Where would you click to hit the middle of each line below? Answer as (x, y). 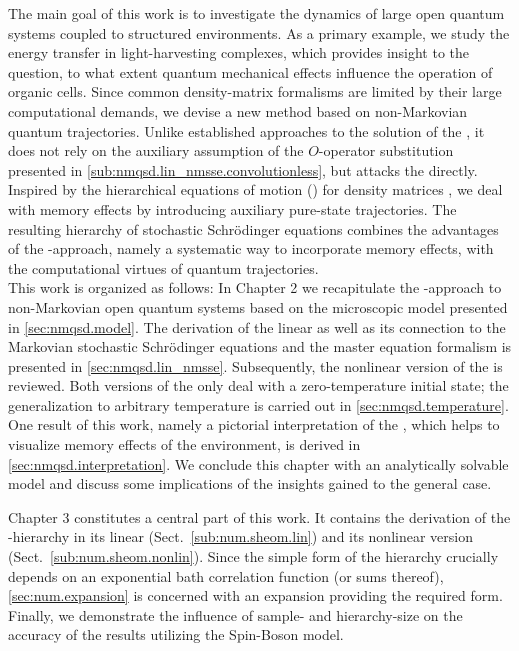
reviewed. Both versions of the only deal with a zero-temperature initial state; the (258, 385)
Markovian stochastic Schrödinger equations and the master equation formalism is (260, 346)
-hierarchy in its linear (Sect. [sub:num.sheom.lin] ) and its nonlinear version (240, 536)
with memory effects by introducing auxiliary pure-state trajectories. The (232, 208)
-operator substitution (386, 150)
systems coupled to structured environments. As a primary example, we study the (259, 32)
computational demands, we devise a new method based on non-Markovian (238, 110)
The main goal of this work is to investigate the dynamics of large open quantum (256, 13)
